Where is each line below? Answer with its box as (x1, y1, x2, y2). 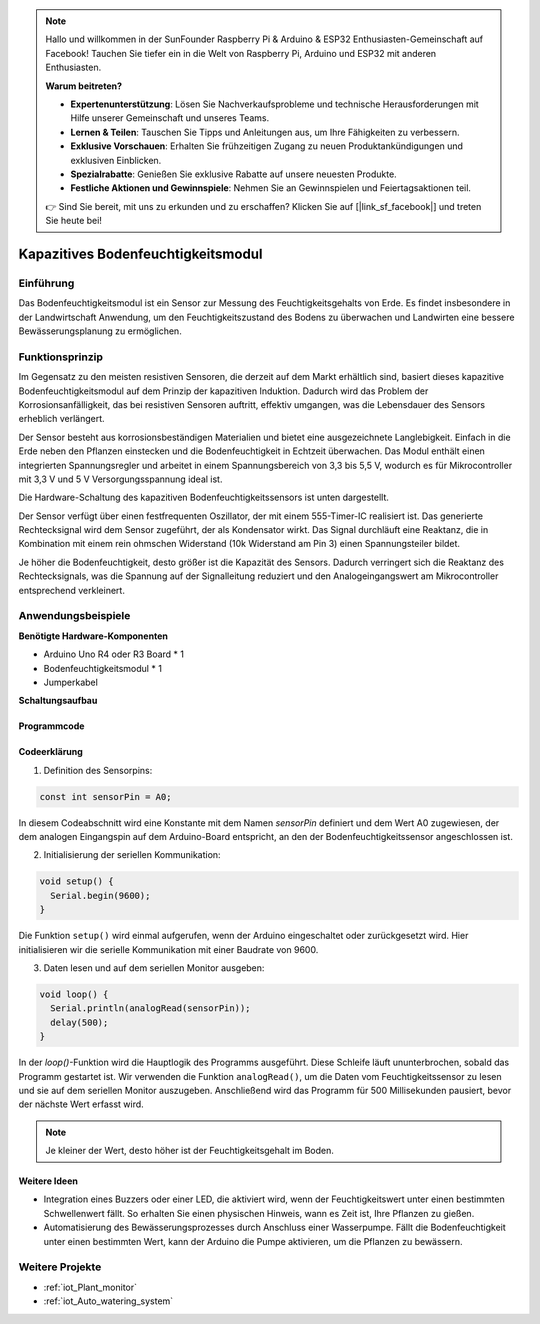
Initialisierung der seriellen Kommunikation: (43, 849, 221, 861)
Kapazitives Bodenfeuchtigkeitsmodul (18, 245, 263, 262)
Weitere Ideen (18, 1175, 79, 1187)
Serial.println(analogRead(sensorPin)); (50, 1003, 251, 1014)
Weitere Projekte (18, 1260, 102, 1274)
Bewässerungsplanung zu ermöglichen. (18, 325, 182, 337)
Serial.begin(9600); (50, 890, 151, 901)
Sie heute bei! (45, 215, 102, 227)
